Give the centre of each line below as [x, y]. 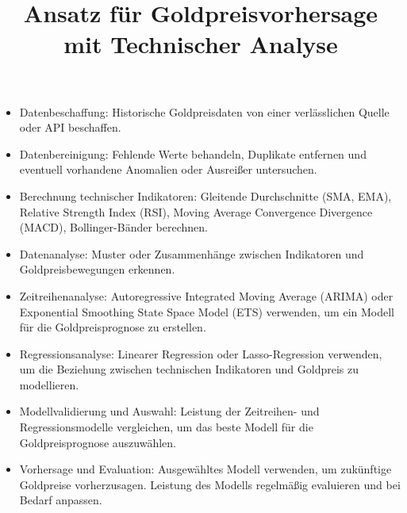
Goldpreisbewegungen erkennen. [97, 269]
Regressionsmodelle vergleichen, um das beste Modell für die [166, 427]
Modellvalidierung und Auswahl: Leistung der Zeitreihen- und [169, 411]
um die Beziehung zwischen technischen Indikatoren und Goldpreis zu [189, 369]
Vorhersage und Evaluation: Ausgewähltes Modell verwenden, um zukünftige [205, 469]
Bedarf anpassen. [61, 500]
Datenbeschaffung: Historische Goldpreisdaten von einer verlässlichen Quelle [204, 111]
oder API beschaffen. [70, 127]
